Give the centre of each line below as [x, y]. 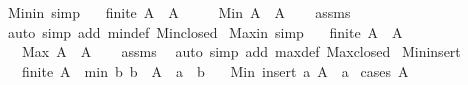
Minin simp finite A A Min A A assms [179, 12]
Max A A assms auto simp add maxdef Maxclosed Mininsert [241, 51]
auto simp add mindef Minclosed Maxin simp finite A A [205, 31]
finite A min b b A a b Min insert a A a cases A [215, 70]
